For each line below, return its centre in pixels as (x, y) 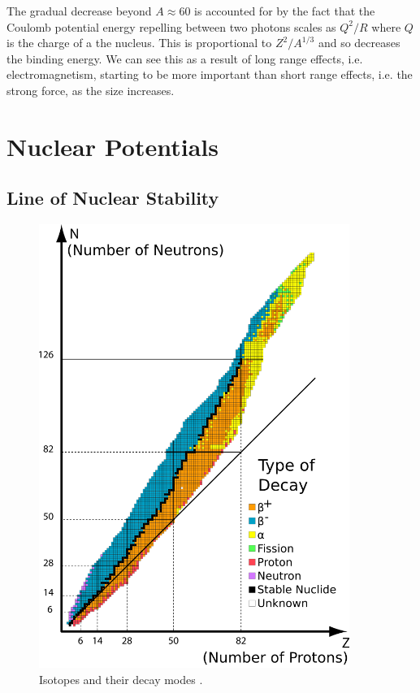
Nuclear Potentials (113, 146)
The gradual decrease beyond (79, 11)
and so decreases (359, 43)
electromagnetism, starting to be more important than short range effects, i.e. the (210, 74)
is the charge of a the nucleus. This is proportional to (139, 43)
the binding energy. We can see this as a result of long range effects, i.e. (185, 58)
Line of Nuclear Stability (113, 198)
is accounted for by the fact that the (285, 11)
